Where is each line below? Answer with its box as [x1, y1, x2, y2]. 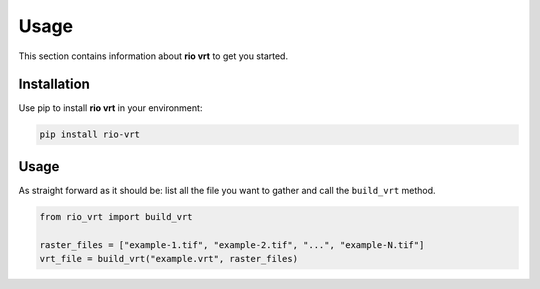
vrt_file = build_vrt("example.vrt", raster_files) [39, 253, 299, 265]
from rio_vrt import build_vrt [39, 211, 194, 222]
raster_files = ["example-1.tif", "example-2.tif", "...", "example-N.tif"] [39, 239, 425, 250]
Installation [18, 76, 90, 93]
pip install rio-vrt [39, 129, 140, 140]
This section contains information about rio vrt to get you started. [18, 50, 289, 62]
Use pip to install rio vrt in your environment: [18, 102, 203, 114]
